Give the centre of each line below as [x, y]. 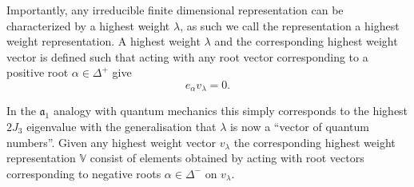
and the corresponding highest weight [306, 41]
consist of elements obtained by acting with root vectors [227, 158]
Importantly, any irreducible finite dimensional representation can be [175, 10]
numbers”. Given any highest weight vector [111, 142]
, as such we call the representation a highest [290, 25]
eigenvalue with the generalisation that [121, 127]
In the [21, 111]
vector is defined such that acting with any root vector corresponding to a [187, 56]
